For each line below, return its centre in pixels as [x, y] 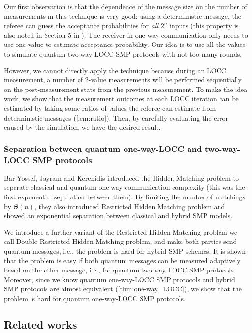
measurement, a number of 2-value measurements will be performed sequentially [123, 80]
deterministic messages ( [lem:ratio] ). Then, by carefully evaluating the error [116, 117]
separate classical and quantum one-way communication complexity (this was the [125, 187]
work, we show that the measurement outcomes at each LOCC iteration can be [121, 98]
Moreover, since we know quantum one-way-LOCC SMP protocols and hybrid [119, 279]
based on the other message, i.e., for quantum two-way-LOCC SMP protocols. [120, 270]
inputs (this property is [204, 25]
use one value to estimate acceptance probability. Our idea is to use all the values [125, 44]
